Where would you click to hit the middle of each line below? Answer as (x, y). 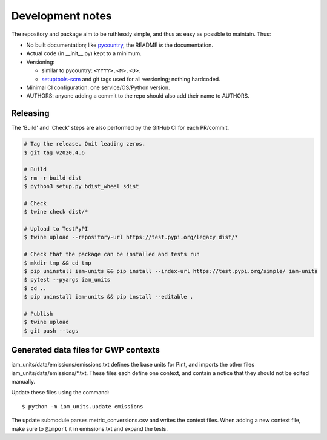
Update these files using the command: (60, 393)
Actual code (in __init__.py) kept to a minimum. (84, 53)
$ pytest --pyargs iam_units (67, 280)
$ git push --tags (51, 330)
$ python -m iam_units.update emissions (83, 406)
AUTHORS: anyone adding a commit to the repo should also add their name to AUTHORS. (138, 96)
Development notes (61, 16)
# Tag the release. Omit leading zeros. (84, 144)
